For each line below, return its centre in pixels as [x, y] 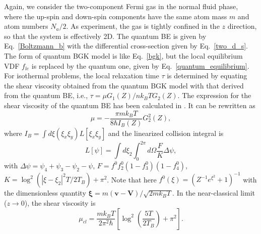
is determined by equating [207, 76]
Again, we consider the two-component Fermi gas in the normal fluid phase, [121, 6]
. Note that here [132, 179]
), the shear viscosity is [60, 202]
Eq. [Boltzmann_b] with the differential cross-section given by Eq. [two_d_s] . [126, 46]
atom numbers [26, 26]
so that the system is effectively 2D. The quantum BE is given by [105, 36]
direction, [242, 26]
